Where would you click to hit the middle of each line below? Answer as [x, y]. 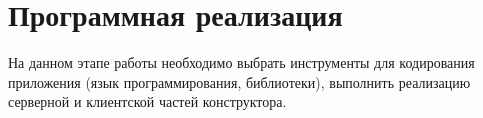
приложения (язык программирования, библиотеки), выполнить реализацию [239, 81]
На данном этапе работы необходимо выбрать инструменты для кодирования [241, 62]
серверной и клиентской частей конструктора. [147, 101]
